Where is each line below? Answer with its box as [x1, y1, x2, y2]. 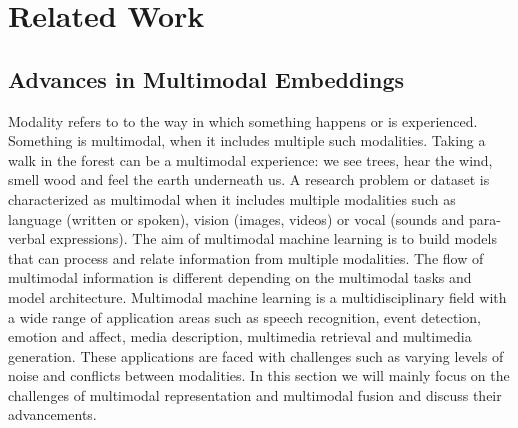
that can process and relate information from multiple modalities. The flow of [8, 247, 484, 268]
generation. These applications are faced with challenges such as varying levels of [8, 345, 504, 366]
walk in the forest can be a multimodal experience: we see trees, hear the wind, [8, 149, 493, 170]
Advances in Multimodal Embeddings [8, 63, 405, 94]
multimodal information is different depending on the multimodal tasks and [8, 267, 472, 288]
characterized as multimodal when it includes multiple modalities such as [8, 188, 456, 209]
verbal [8, 228, 46, 249]
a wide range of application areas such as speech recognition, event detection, [8, 306, 481, 327]
